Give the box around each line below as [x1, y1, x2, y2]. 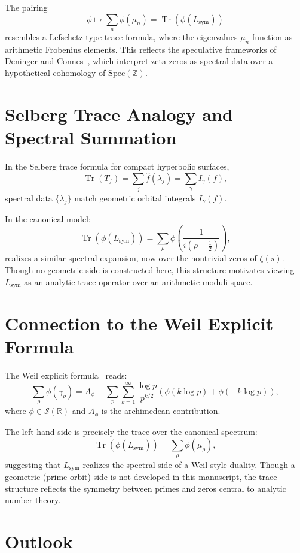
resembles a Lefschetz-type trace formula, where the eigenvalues [5, 30, 238, 43]
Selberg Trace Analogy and [5, 101, 233, 126]
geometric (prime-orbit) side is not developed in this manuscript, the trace [5, 470, 277, 482]
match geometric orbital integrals [74, 192, 196, 204]
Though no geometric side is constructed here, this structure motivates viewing [5, 263, 295, 276]
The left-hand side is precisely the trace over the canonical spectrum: [5, 425, 258, 437]
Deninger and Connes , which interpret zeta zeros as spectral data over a [5, 55, 273, 67]
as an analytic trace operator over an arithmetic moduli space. [24, 275, 253, 288]
